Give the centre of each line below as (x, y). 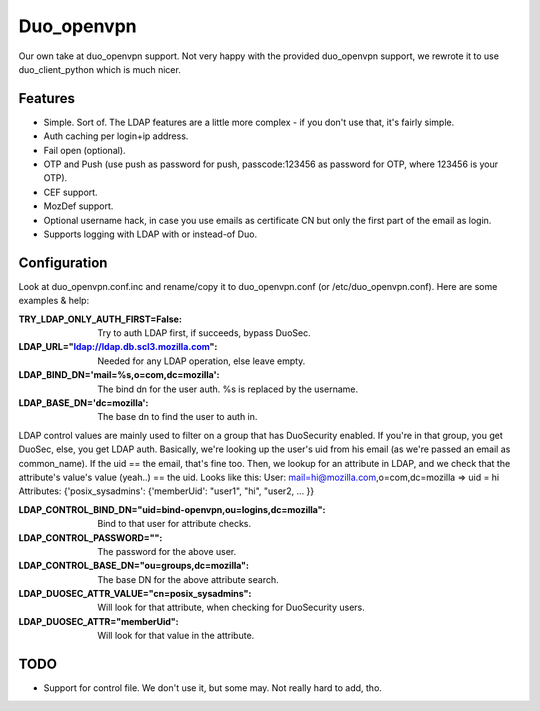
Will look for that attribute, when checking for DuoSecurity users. (231, 607)
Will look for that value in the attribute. (176, 636)
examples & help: (54, 301)
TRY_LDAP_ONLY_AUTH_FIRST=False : (100, 319)
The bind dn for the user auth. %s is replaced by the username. (228, 389)
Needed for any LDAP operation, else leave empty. (201, 361)
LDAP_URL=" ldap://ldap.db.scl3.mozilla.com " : (118, 347)
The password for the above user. (167, 551)
